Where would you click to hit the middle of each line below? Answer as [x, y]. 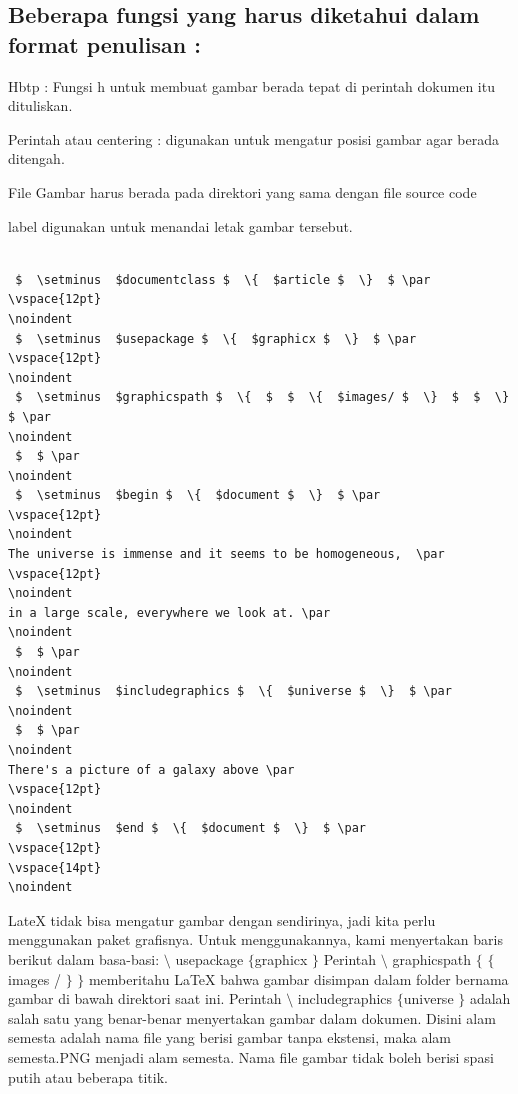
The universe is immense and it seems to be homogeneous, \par [226, 554]
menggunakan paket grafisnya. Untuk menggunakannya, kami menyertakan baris [255, 939]
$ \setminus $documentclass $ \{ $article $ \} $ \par [223, 279]
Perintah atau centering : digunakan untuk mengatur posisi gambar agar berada [254, 138]
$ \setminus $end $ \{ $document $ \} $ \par [190, 828]
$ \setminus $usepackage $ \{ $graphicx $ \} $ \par [216, 338]
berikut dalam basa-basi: [84, 958]
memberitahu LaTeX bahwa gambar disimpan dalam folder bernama [298, 978]
